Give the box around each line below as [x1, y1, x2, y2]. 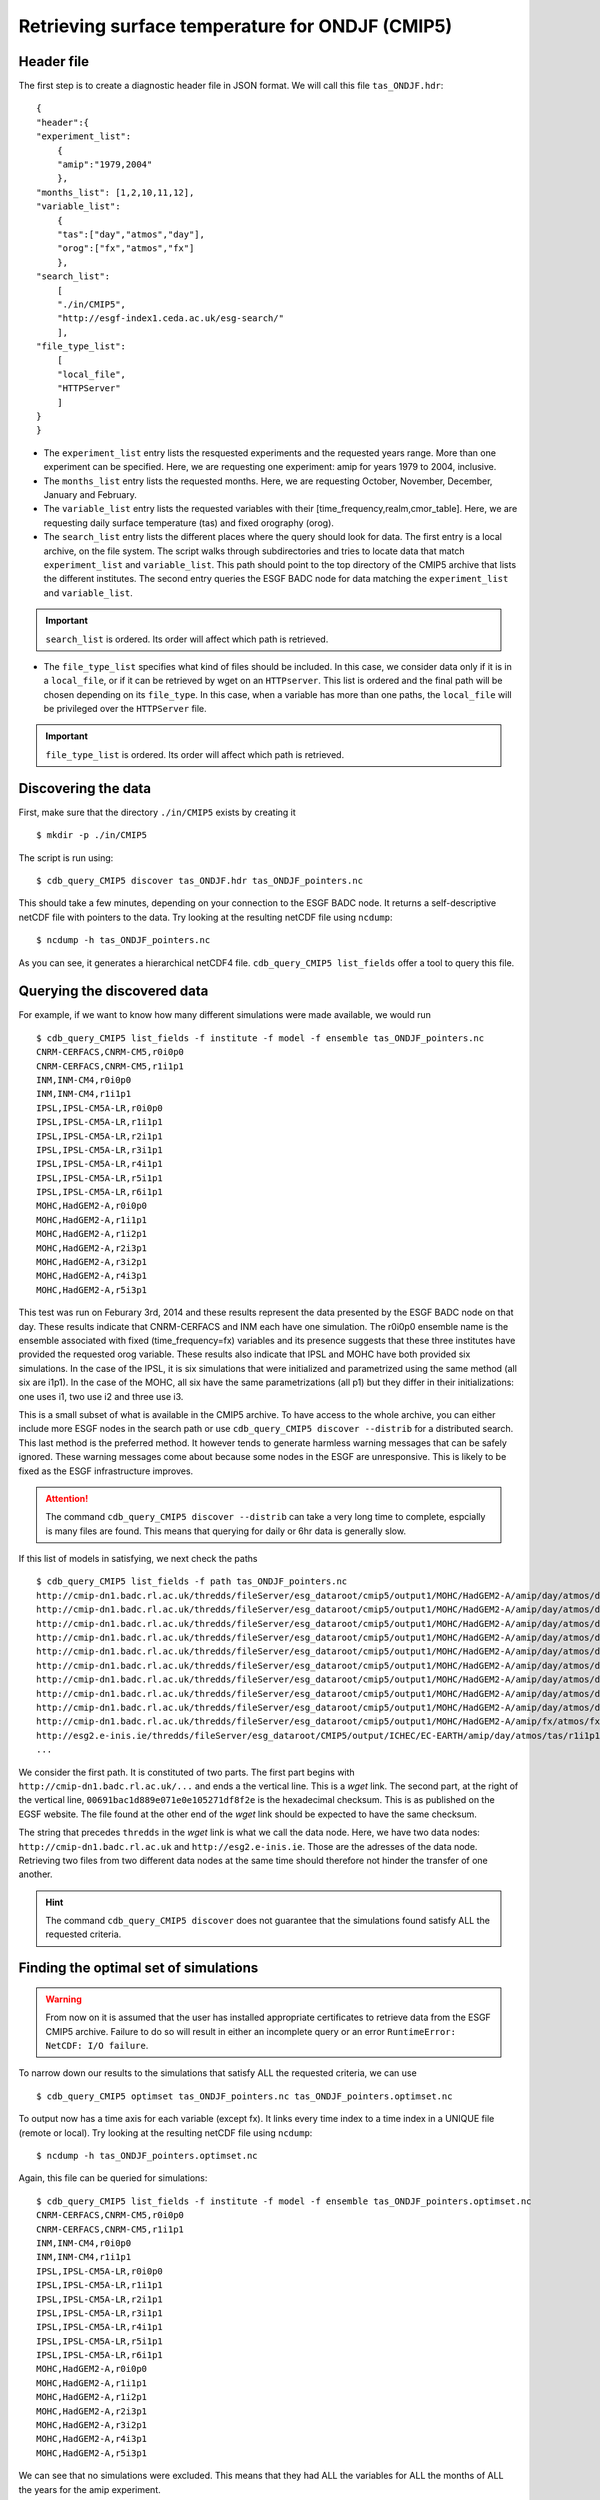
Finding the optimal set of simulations [18, 1960, 259, 1977]
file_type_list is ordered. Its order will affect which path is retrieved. [45, 748, 345, 760]
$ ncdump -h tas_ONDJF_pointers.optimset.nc [36, 2150, 259, 2161]
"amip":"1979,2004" [56, 159, 153, 170]
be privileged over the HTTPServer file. [43, 703, 207, 715]
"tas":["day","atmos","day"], [56, 228, 205, 240]
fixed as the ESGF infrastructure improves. [18, 1465, 194, 1477]
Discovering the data [18, 780, 152, 797]
